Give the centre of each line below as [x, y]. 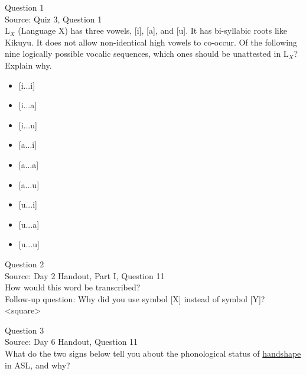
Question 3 [25, 330]
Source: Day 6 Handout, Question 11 [71, 342]
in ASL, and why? [38, 365]
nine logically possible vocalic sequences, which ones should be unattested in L [147, 54]
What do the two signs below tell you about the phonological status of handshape [153, 353]
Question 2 [25, 264]
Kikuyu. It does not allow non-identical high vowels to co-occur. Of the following [151, 42]
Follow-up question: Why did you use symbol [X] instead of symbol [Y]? [135, 298]
